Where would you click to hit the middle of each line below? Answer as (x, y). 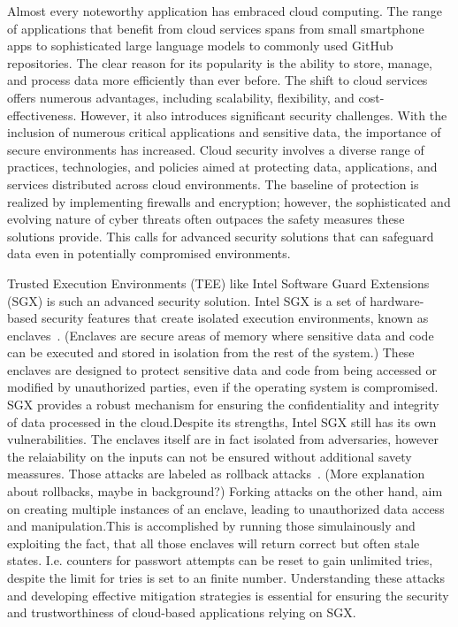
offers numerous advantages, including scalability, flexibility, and (181, 97)
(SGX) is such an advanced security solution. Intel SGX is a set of (187, 300)
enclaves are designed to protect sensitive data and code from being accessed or (222, 369)
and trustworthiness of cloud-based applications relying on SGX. (182, 612)
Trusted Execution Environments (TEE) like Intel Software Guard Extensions (218, 283)
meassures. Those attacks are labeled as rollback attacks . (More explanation (216, 474)
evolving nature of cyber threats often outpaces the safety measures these (206, 219)
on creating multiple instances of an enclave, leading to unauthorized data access (226, 508)
